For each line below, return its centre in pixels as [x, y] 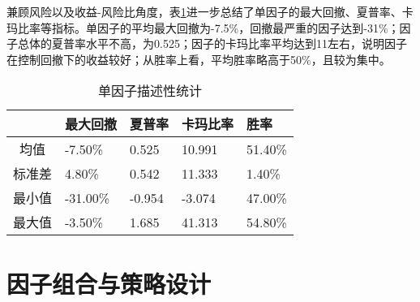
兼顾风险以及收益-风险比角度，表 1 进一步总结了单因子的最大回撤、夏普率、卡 [210, 11]
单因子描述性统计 [150, 91]
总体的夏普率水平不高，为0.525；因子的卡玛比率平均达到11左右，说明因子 [212, 43]
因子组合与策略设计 [109, 283]
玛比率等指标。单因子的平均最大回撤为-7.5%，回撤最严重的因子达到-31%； [203, 27]
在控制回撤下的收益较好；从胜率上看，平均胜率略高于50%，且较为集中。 [199, 59]
